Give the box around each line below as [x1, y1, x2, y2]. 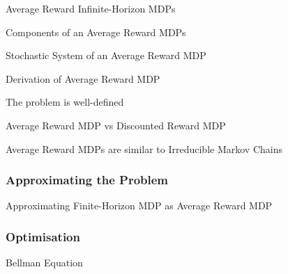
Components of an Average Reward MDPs [6, 24, 186, 39]
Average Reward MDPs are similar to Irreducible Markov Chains [6, 141, 282, 156]
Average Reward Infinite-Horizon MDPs [6, 1, 176, 15]
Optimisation [6, 227, 80, 245]
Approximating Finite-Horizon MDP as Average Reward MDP [6, 198, 273, 213]
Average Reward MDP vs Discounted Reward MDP [6, 118, 226, 132]
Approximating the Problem [6, 171, 169, 188]
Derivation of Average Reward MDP [6, 71, 160, 86]
